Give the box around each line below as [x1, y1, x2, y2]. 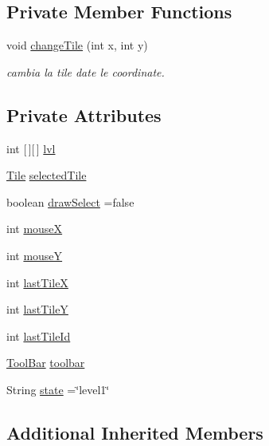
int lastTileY [6, 301, 68, 318]
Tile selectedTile [6, 167, 87, 184]
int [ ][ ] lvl [6, 140, 56, 156]
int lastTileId [6, 327, 71, 344]
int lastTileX [6, 274, 68, 290]
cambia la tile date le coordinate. [6, 63, 165, 80]
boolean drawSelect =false [6, 193, 134, 210]
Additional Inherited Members [6, 420, 263, 444]
